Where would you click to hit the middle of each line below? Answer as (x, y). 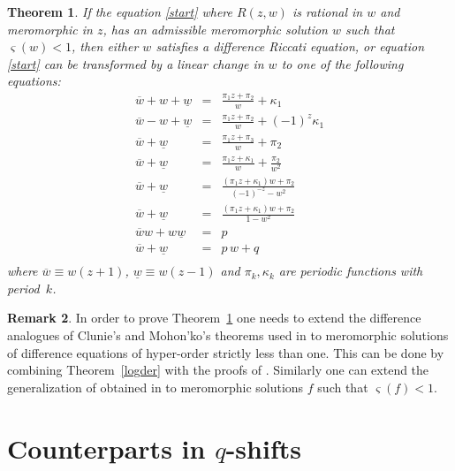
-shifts (263, 448)
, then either (105, 46)
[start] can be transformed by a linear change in (136, 63)
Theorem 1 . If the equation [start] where (120, 11)
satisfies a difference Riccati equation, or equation (290, 46)
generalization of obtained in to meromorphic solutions (155, 387)
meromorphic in (50, 29)
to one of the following (342, 63)
